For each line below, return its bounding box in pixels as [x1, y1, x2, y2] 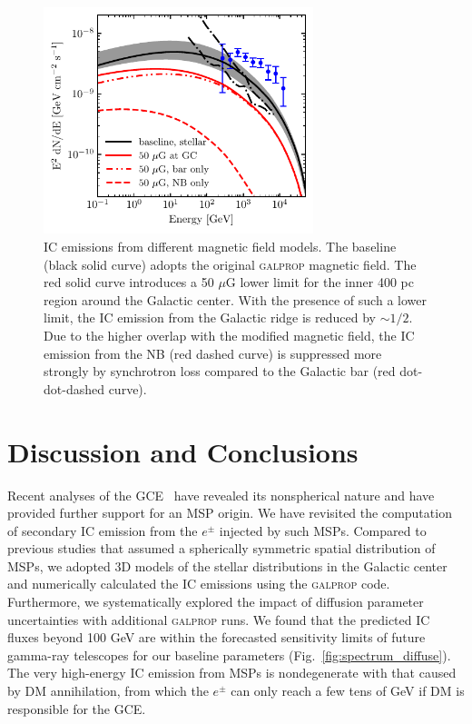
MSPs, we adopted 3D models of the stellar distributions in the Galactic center [7, 556, 447, 575]
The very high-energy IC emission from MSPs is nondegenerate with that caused [7, 663, 457, 682]
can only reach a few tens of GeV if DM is [231, 681, 465, 700]
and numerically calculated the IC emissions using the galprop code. [7, 574, 390, 593]
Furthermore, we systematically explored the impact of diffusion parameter [7, 592, 424, 611]
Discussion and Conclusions [7, 432, 359, 470]
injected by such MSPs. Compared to [219, 521, 427, 540]
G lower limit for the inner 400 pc [225, 273, 414, 292]
